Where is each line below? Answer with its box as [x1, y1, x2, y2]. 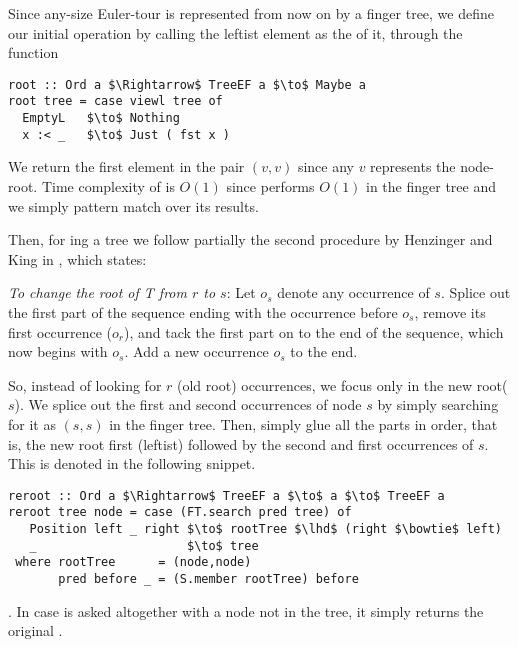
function [8, 42, 59, 63]
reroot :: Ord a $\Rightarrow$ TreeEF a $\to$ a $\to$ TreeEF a [8, 488, 445, 503]
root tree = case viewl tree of [8, 94, 223, 109]
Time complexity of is [41, 176, 175, 196]
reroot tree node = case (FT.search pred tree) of [8, 505, 352, 520]
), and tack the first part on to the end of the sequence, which [124, 321, 504, 342]
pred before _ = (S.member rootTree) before [58, 572, 359, 586]
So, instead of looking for [8, 374, 162, 395]
